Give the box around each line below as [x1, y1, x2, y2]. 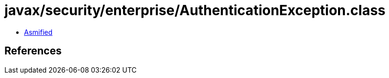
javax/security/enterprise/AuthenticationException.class [4, 2, 386, 19]
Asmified [24, 27, 53, 36]
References [4, 45, 62, 57]
